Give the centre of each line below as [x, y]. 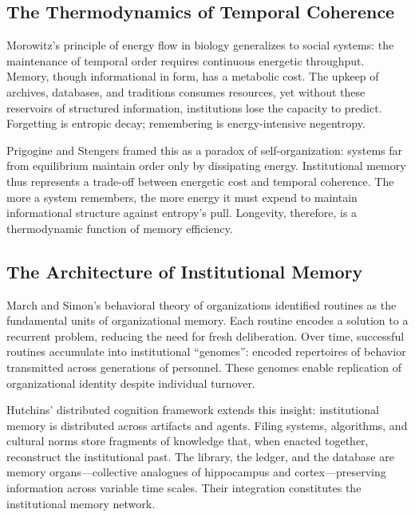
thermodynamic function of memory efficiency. [120, 228]
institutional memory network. [81, 503]
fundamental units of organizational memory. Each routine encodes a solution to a [207, 320]
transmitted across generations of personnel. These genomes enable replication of [204, 367]
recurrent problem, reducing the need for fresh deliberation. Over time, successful [206, 335]
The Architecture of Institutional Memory [185, 271]
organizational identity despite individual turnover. [131, 383]
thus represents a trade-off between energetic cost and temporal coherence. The [200, 181]
